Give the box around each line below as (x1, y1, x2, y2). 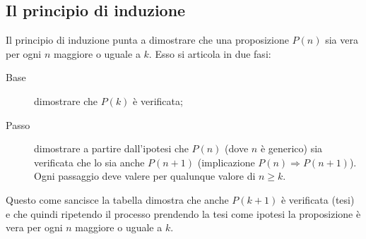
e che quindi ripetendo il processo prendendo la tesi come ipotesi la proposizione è (6, 206, 361, 221)
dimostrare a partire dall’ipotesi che (34, 141, 189, 156)
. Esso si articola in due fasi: (148, 46, 271, 61)
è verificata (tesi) (281, 192, 355, 207)
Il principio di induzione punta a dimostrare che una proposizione (6, 32, 289, 47)
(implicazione (197, 154, 255, 169)
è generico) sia (260, 141, 323, 156)
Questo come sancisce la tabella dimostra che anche (6, 192, 229, 207)
